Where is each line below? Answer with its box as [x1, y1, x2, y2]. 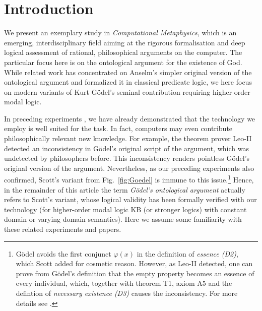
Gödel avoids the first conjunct [16, 248, 111, 259]
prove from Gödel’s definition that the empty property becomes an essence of [16, 268, 254, 278]
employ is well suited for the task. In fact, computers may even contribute [4, 123, 233, 134]
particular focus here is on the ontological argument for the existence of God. [4, 56, 242, 67]
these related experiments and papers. [4, 224, 121, 234]
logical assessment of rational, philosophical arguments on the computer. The [4, 47, 242, 57]
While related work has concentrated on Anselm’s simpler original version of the [4, 67, 252, 77]
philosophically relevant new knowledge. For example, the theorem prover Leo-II [4, 133, 252, 144]
